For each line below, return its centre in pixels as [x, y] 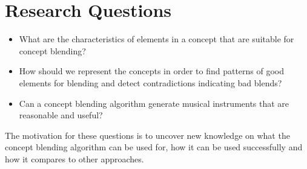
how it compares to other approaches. [74, 158]
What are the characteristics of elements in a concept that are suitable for [157, 39]
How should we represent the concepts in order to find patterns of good [152, 71]
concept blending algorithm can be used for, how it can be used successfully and [154, 147]
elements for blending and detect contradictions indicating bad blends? [150, 82]
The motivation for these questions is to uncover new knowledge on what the [147, 135]
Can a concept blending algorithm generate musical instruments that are [154, 103]
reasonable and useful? [61, 115]
